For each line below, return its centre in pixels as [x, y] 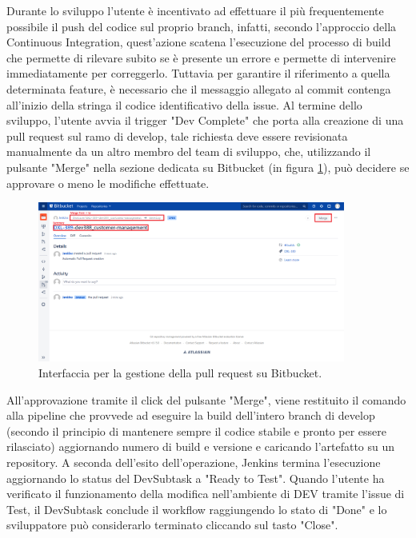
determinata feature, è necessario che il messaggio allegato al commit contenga [199, 88]
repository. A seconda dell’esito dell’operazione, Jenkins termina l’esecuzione [194, 462]
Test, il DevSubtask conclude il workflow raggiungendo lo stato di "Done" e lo [197, 509]
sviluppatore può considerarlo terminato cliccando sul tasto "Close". [172, 525]
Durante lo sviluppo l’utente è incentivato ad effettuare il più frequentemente [195, 10]
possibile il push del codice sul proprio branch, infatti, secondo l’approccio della [202, 26]
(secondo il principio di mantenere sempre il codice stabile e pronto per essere [197, 430]
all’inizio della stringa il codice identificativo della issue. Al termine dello [184, 104]
